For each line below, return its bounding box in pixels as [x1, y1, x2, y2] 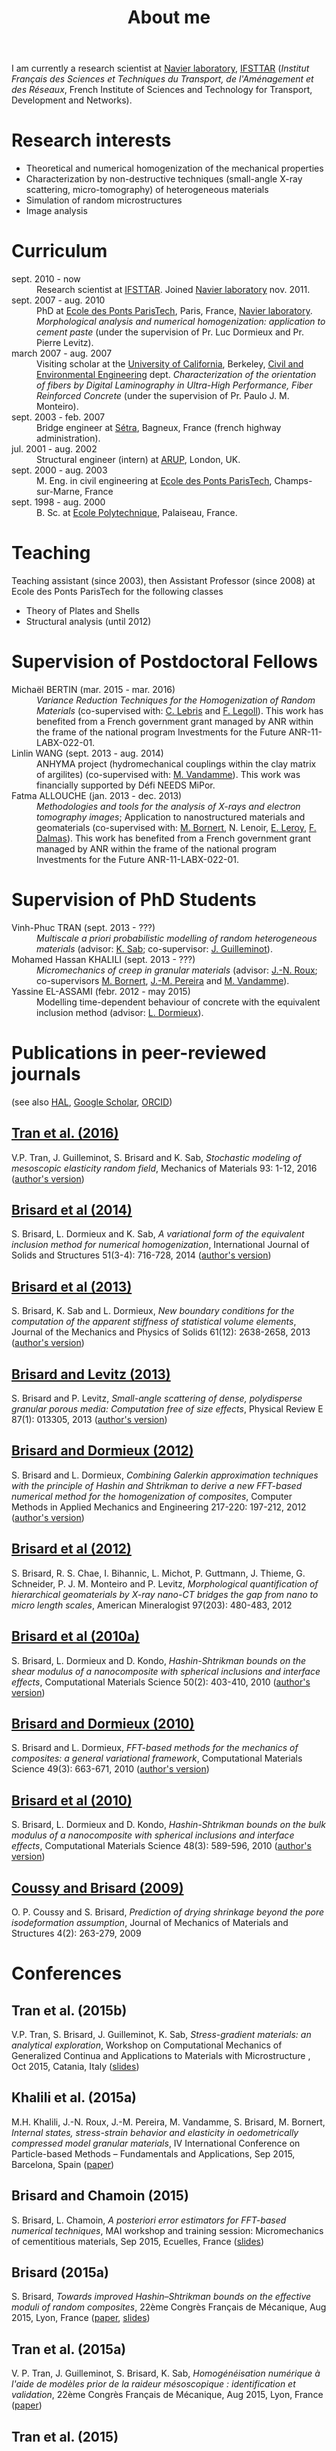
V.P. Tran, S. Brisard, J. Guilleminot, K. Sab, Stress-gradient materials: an [11, 2028, 312, 2040]
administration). [36, 432, 101, 445]
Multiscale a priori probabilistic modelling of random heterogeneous [36, 932, 318, 944]
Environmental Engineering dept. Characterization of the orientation [36, 369, 317, 381]
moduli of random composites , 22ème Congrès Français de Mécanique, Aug [11, 2301, 327, 2313]
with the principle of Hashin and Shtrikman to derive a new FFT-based [11, 1479, 303, 1491]
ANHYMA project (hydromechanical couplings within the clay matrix [36, 757, 317, 770]
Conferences [11, 1962, 123, 1985]
